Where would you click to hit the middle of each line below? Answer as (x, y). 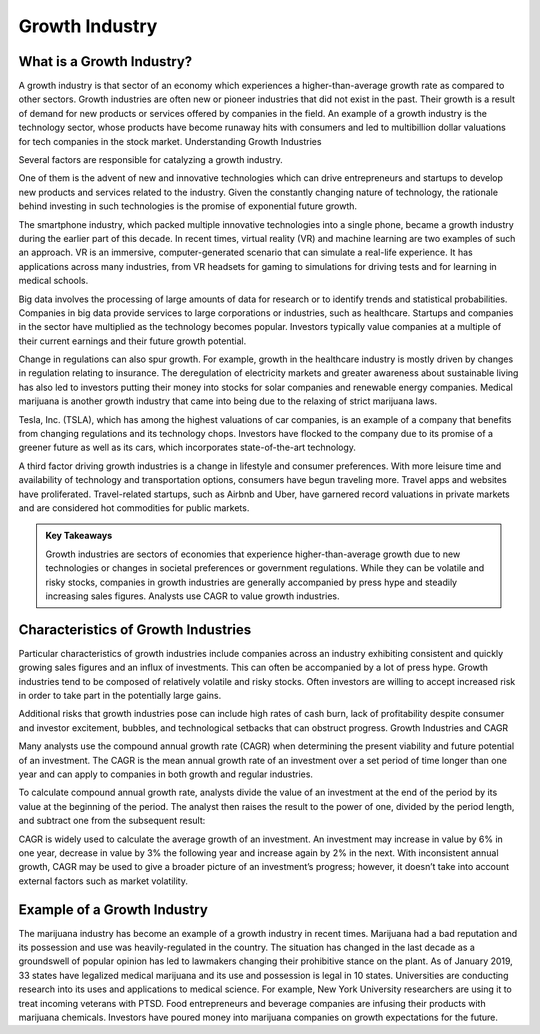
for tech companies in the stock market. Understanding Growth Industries (170, 141)
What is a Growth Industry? (105, 61)
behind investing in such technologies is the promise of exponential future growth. (188, 206)
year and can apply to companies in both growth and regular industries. (166, 774)
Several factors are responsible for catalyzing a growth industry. (151, 160)
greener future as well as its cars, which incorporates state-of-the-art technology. (187, 447)
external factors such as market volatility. (103, 881)
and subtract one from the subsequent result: (112, 821)
